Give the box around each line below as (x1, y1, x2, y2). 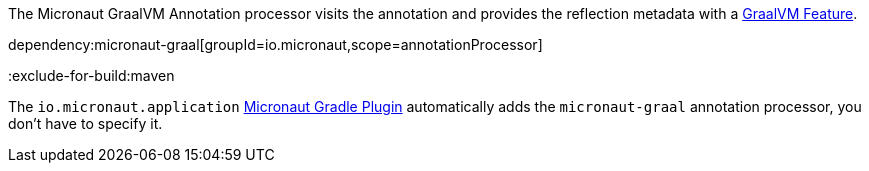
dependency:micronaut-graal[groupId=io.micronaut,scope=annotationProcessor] (8, 36, 543, 53)
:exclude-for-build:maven (8, 67, 175, 84)
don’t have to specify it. (8, 115, 163, 132)
